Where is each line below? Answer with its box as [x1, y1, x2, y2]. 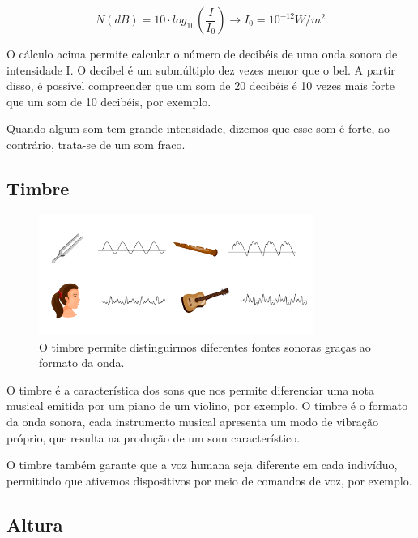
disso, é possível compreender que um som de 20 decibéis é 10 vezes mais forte [6, 77, 395, 94]
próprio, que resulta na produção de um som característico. [6, 429, 301, 446]
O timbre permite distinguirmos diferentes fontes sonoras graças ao [39, 338, 371, 355]
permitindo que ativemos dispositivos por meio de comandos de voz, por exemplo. [6, 472, 412, 489]
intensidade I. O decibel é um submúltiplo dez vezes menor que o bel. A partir [6, 61, 395, 78]
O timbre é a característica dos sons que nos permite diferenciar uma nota [6, 381, 375, 398]
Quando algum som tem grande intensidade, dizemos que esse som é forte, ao [6, 120, 390, 137]
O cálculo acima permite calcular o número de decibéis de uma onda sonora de [6, 45, 398, 62]
